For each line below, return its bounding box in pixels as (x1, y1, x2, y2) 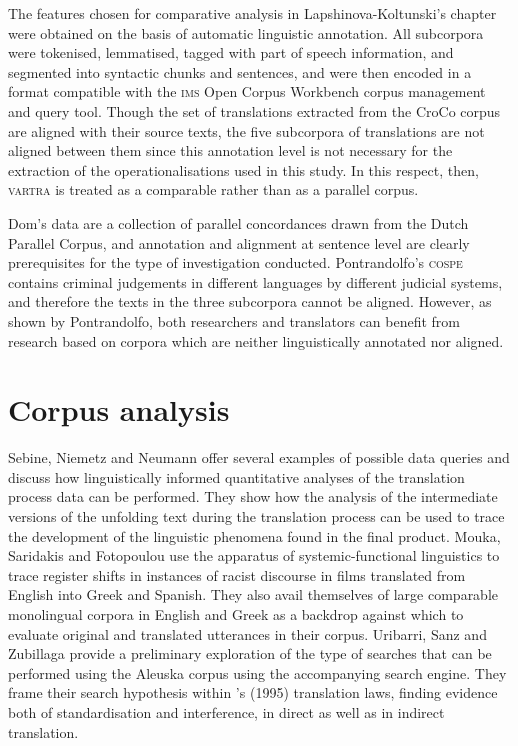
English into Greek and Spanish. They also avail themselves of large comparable (8, 584, 499, 605)
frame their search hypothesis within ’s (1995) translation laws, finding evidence (8, 682, 498, 703)
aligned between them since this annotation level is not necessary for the (8, 140, 453, 161)
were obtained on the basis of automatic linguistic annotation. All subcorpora (8, 22, 484, 43)
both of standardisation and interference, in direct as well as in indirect (8, 701, 445, 722)
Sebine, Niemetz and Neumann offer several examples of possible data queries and (8, 447, 510, 468)
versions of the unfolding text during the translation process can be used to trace (8, 506, 505, 526)
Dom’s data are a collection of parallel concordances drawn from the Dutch (8, 212, 469, 233)
